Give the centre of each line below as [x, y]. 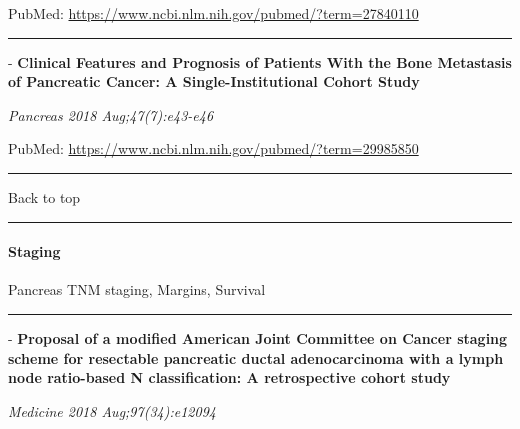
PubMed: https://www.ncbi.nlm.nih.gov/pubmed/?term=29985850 [213, 148]
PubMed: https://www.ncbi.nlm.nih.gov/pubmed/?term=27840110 [213, 13]
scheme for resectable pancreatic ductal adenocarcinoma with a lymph [256, 357]
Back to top [44, 196]
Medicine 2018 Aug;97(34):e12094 [112, 410]
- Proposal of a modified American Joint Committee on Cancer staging [258, 337]
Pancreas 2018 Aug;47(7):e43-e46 [111, 114]
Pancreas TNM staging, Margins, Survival [137, 289]
